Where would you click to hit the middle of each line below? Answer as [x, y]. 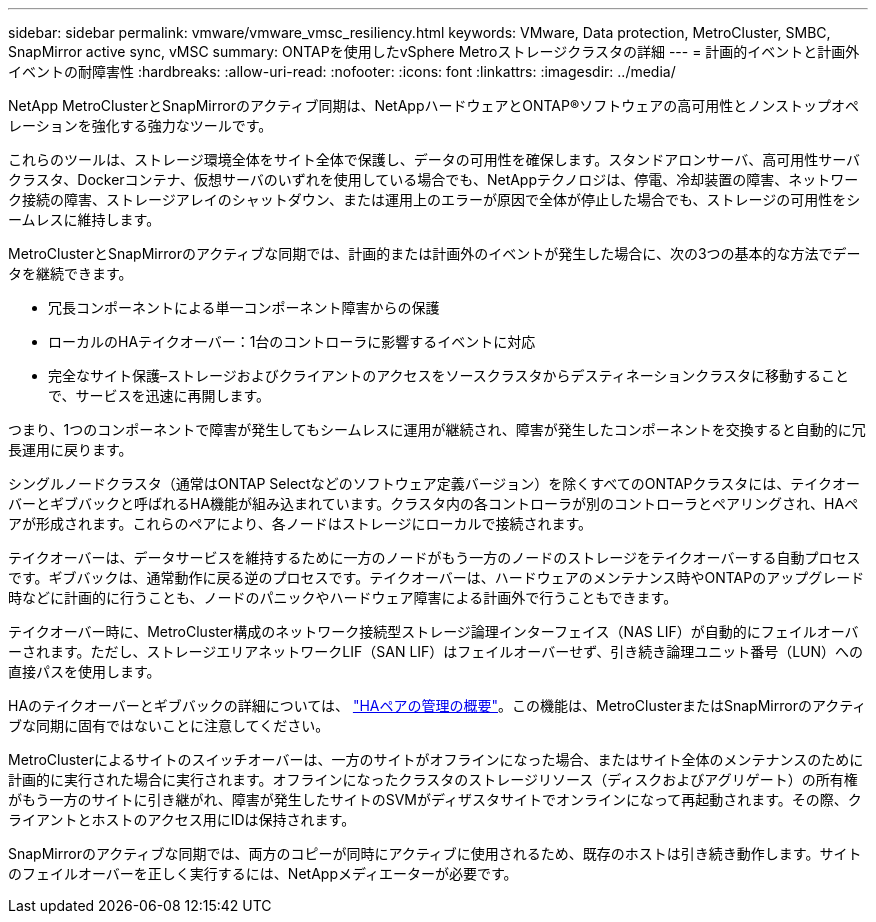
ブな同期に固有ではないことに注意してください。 [169, 725]
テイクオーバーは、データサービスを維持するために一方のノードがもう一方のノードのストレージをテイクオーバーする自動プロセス [434, 557]
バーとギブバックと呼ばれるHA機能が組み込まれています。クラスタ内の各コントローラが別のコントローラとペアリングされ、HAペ [433, 503]
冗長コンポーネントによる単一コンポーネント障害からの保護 [244, 307]
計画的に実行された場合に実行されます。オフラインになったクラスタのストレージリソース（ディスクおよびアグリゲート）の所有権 [433, 779]
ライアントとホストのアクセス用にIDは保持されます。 [182, 819]
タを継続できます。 [70, 273]
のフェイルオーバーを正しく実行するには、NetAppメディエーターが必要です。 [263, 873]
